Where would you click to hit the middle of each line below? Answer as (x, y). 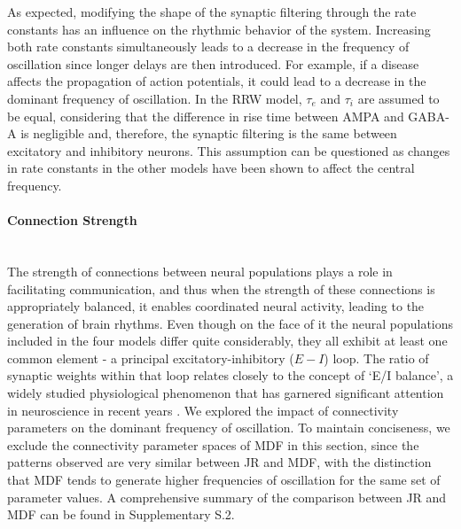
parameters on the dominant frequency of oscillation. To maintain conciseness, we (229, 428)
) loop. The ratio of (376, 358)
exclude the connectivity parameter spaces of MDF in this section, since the (213, 444)
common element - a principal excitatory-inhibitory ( (151, 358)
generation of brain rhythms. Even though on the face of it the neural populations (230, 323)
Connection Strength (72, 220)
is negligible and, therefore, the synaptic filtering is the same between (209, 133)
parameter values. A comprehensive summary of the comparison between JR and (227, 497)
